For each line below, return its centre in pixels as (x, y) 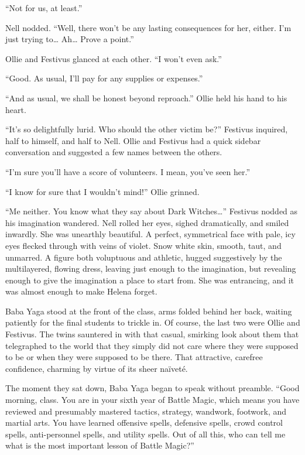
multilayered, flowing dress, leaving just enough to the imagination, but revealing (151, 268)
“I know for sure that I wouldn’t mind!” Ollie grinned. (102, 191)
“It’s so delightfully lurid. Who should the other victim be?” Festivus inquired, (147, 129)
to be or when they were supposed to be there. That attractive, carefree (134, 357)
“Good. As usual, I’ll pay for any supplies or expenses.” (104, 78)
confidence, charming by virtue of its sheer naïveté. (97, 368)
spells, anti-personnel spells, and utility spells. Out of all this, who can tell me (145, 434)
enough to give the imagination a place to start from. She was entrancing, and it (150, 280)
